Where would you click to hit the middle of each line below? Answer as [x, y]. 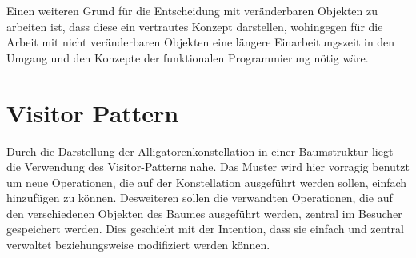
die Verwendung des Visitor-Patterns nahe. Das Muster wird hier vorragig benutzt [208, 167]
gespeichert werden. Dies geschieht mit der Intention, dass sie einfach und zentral [205, 229]
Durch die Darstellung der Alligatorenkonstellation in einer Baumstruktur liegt [200, 151]
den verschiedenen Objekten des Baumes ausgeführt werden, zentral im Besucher [204, 213]
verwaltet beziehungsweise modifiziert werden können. [138, 245]
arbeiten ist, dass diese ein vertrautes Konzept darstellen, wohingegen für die [195, 26]
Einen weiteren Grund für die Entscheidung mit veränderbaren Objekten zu [192, 10]
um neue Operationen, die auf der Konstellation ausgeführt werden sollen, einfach [207, 182]
